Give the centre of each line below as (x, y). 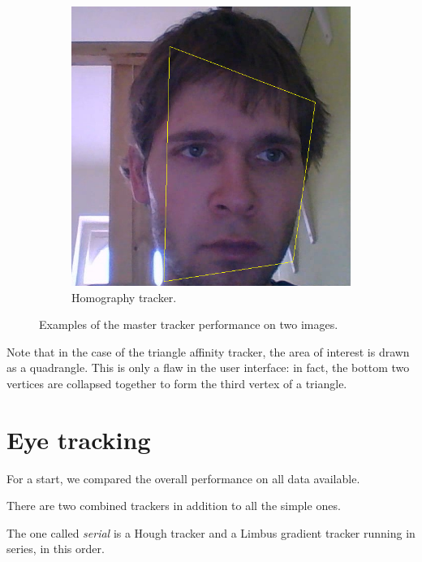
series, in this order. (56, 549)
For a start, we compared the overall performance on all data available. (183, 478)
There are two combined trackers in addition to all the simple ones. (174, 506)
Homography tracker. (124, 297)
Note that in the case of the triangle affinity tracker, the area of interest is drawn (208, 351)
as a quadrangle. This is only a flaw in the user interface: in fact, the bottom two (208, 367)
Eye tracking (79, 439)
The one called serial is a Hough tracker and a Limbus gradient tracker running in (211, 532)
